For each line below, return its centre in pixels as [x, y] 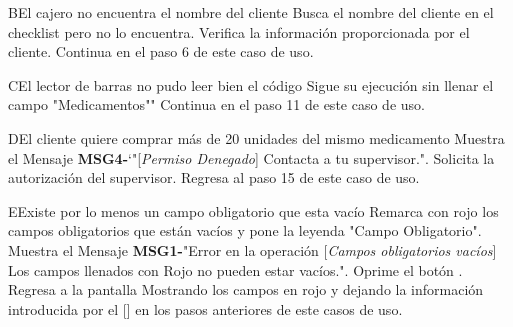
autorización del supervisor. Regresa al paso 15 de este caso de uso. [214, 177]
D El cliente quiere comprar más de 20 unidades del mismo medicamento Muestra [256, 137]
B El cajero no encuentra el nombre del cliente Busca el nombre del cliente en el [251, 12]
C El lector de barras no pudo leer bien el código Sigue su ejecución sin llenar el [251, 84]
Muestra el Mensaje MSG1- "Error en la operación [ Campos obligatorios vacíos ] [252, 249]
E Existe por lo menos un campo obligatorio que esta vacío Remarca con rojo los [253, 210]
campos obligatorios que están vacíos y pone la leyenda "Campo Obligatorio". [245, 230]
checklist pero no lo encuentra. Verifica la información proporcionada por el [239, 31]
